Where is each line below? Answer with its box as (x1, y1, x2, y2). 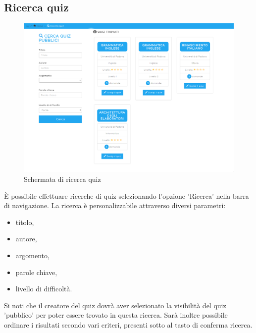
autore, (15, 233, 37, 244)
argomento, (15, 250, 50, 260)
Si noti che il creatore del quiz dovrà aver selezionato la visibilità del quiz (4, 300, 226, 310)
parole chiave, (15, 267, 57, 277)
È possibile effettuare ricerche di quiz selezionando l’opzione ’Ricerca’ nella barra (4, 190, 249, 201)
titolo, (15, 217, 34, 227)
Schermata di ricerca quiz (24, 173, 101, 184)
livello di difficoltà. (15, 283, 72, 294)
